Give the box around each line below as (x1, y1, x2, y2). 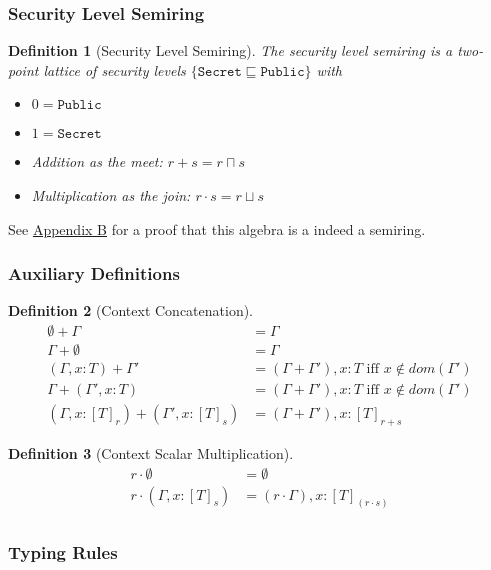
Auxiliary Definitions (8, 261, 180, 286)
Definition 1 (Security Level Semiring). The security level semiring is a (8, 40, 453, 61)
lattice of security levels (43, 59, 186, 80)
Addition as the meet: (31, 151, 163, 172)
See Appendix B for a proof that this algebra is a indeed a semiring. (8, 218, 426, 239)
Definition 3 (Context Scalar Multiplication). (8, 442, 294, 463)
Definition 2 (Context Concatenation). (8, 300, 254, 321)
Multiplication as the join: (31, 185, 191, 205)
